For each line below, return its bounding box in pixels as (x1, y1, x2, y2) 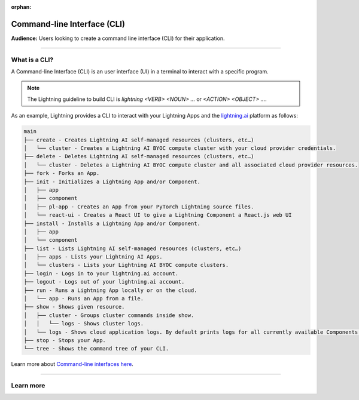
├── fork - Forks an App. (23, 170, 100, 177)
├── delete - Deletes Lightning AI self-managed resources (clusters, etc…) (23, 153, 254, 160)
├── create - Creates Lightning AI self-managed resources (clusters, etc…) (23, 136, 254, 143)
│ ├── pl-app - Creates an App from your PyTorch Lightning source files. (23, 203, 254, 210)
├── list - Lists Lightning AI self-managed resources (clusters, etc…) (23, 245, 242, 252)
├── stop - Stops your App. (23, 337, 106, 343)
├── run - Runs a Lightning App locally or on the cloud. (23, 287, 197, 294)
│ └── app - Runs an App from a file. (23, 296, 144, 302)
